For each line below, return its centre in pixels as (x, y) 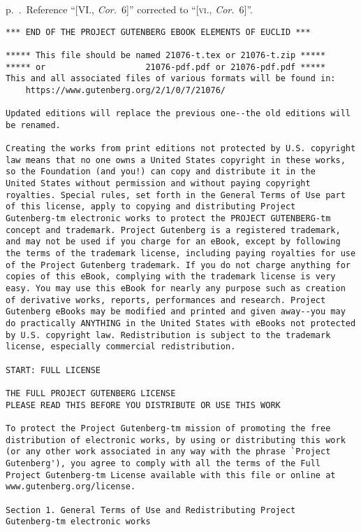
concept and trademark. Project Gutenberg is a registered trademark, (173, 230)
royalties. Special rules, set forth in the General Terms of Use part (176, 195)
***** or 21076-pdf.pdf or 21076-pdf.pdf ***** (166, 67)
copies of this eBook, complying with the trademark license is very (171, 277)
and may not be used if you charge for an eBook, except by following (173, 242)
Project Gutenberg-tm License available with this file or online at (171, 475)
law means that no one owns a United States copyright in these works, (176, 160)
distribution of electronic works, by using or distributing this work (176, 440)
